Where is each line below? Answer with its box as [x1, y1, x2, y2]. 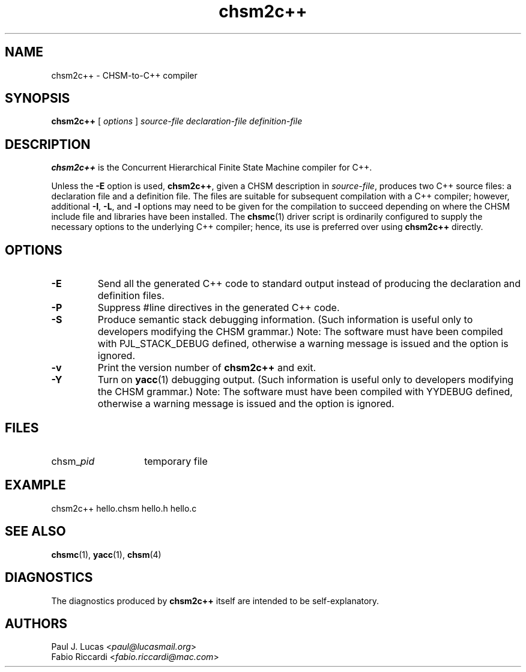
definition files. [97, 289, 165, 302]
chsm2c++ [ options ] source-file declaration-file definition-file [51, 116, 303, 127]
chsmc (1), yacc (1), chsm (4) [51, 549, 162, 560]
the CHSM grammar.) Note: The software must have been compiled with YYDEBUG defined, [97, 386, 513, 398]
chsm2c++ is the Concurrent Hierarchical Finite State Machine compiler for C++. [51, 162, 372, 173]
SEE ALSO [5, 524, 66, 539]
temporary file [144, 455, 208, 467]
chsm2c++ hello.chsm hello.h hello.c [51, 503, 197, 513]
